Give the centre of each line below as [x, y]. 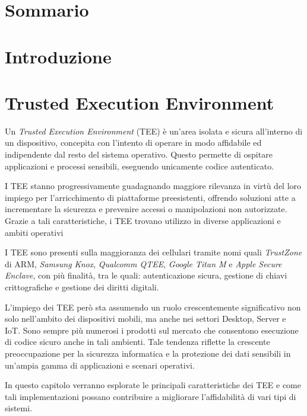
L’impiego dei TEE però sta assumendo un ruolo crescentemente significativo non [153, 307]
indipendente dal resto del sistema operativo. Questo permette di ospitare [139, 154]
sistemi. [19, 408]
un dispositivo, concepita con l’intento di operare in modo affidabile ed [133, 143]
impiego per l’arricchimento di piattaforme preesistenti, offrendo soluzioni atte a [150, 197]
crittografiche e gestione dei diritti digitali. [82, 287]
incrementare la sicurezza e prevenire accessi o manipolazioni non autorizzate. [146, 209]
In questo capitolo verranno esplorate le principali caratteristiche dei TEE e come [153, 385]
